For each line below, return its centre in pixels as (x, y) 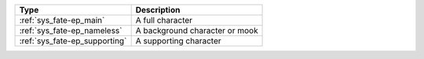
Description (158, 10)
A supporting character (178, 41)
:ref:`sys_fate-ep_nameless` (71, 30)
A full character (164, 20)
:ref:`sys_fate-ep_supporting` (73, 41)
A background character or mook (197, 30)
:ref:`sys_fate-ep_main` (62, 20)
